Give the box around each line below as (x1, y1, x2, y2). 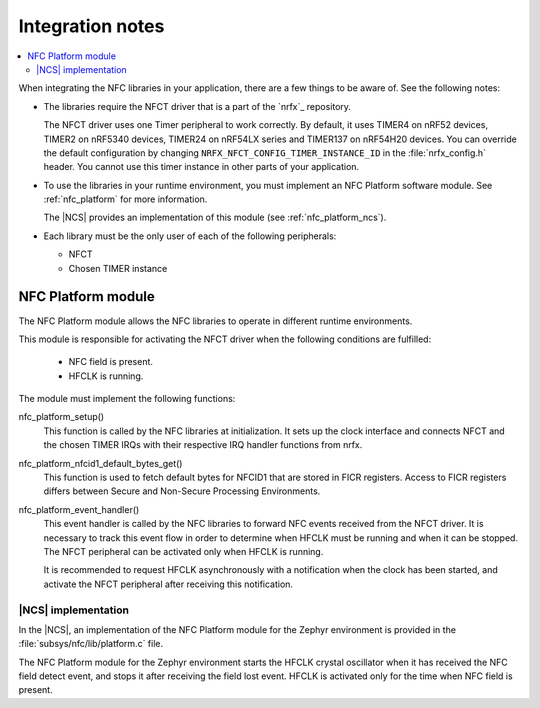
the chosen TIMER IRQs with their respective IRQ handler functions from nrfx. (43, 439, 363, 451)
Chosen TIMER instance (68, 262, 168, 274)
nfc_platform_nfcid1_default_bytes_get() (18, 457, 183, 469)
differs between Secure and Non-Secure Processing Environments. (43, 485, 321, 497)
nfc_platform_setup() (18, 411, 105, 423)
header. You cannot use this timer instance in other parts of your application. (43, 161, 360, 173)
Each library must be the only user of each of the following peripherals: (43, 230, 337, 242)
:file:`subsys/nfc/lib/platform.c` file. (18, 638, 164, 650)
